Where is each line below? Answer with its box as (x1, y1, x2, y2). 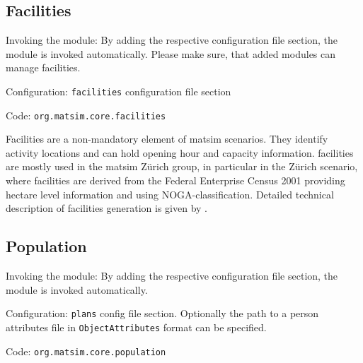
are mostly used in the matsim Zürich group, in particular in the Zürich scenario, (6, 159, 358, 174)
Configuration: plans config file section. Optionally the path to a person (6, 306, 319, 321)
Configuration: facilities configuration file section (6, 83, 231, 98)
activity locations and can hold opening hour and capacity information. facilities (6, 145, 354, 160)
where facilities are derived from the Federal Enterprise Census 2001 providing (6, 173, 345, 188)
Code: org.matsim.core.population (6, 343, 166, 358)
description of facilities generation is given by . (6, 201, 207, 215)
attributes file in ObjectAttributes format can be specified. (6, 319, 267, 334)
